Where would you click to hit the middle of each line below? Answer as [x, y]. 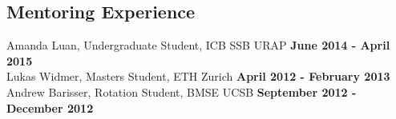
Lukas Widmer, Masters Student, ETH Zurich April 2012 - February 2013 [198, 76]
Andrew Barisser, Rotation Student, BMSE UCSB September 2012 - [182, 91]
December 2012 [50, 107]
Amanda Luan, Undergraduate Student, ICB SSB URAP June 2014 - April [198, 45]
